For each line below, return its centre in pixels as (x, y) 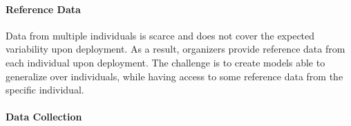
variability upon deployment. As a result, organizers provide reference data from (175, 49)
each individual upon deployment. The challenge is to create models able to (165, 62)
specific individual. (45, 90)
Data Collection (44, 117)
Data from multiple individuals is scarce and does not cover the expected (160, 35)
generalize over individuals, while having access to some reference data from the (174, 76)
